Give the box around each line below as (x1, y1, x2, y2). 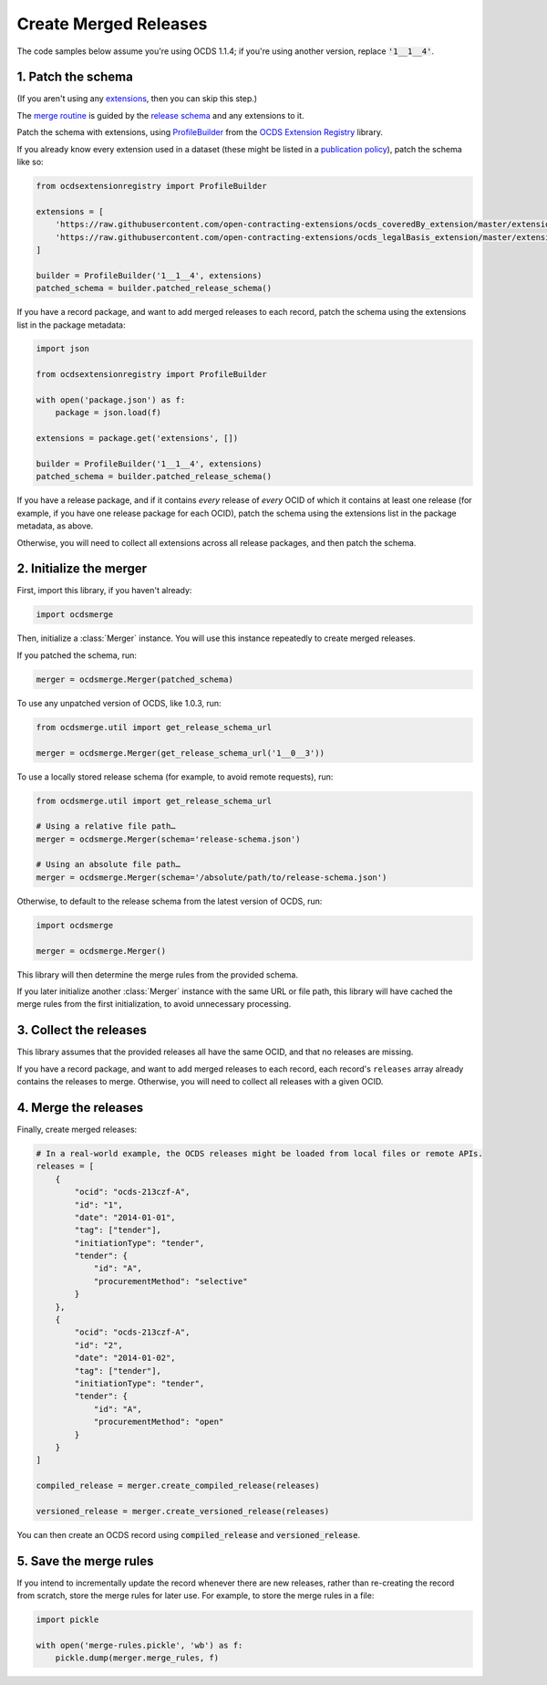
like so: (16, 156, 45, 168)
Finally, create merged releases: (16, 1124, 138, 1135)
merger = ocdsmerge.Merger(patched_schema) (36, 674, 234, 685)
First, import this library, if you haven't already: (16, 585, 192, 596)
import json (36, 343, 90, 354)
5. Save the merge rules (16, 1553, 154, 1569)
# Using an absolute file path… (36, 859, 181, 870)
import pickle (36, 1615, 99, 1625)
